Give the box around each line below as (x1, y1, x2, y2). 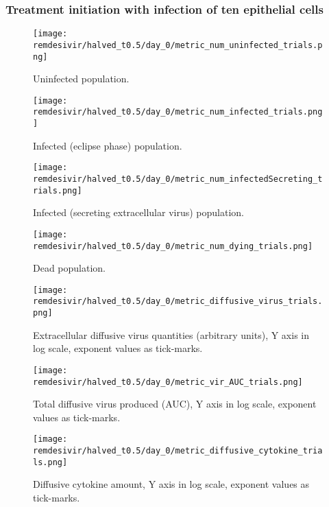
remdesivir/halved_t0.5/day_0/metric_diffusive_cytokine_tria (33, 446, 323, 456)
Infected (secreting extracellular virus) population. (33, 205, 244, 220)
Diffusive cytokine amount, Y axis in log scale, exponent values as (33, 477, 310, 491)
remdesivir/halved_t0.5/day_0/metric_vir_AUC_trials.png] (33, 377, 303, 387)
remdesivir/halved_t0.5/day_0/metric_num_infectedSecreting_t (33, 174, 323, 184)
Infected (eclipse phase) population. (33, 138, 182, 152)
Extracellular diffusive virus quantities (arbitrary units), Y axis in (33, 327, 309, 342)
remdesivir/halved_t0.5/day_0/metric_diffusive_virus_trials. (33, 296, 323, 307)
